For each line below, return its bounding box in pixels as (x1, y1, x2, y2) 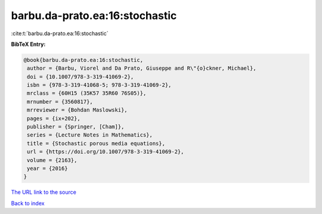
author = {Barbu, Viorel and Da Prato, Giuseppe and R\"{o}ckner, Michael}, (27, 65, 256, 72)
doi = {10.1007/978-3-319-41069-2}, (27, 73, 134, 80)
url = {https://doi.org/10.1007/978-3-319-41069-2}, (27, 148, 184, 155)
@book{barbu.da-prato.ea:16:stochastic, (23, 57, 143, 63)
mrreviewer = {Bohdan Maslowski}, (27, 107, 128, 113)
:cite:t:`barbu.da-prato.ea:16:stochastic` (11, 30, 109, 37)
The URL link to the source (11, 188, 77, 196)
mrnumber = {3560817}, (27, 98, 94, 105)
